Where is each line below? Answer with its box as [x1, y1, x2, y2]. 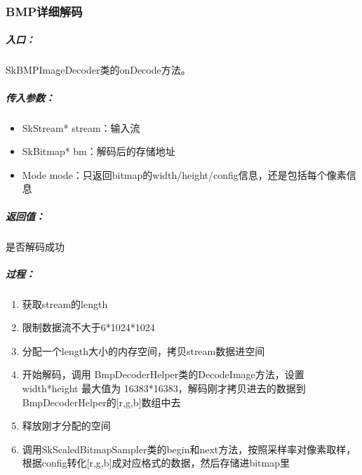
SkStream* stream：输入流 [22, 120, 140, 135]
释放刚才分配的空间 [22, 418, 111, 433]
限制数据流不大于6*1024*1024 [22, 320, 155, 335]
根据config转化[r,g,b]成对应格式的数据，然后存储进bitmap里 [22, 455, 290, 470]
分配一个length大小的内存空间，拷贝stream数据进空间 [22, 343, 265, 358]
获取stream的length [22, 296, 108, 311]
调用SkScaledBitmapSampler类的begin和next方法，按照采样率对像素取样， [22, 441, 356, 456]
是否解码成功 [6, 239, 65, 253]
